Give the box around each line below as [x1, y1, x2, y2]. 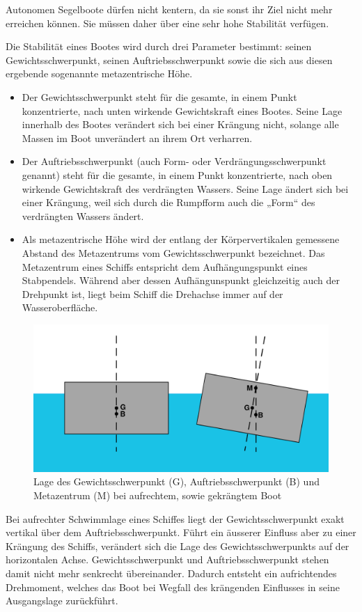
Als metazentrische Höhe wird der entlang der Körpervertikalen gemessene [22, 232, 340, 246]
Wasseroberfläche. [22, 300, 98, 315]
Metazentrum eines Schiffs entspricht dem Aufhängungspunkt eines [22, 259, 308, 274]
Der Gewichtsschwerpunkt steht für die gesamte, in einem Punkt [22, 89, 297, 104]
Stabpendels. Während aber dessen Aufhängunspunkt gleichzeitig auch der [22, 273, 340, 288]
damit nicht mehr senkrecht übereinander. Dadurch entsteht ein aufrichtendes [6, 566, 337, 581]
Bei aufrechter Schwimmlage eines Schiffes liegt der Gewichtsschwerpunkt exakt [6, 511, 345, 526]
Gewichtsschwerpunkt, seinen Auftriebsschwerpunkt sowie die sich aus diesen [6, 52, 333, 67]
